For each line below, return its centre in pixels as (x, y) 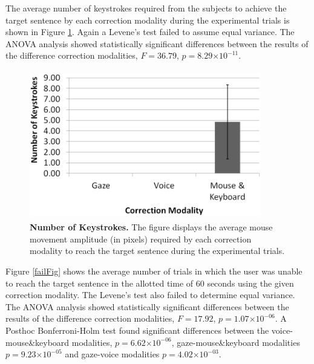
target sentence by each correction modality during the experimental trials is (148, 20)
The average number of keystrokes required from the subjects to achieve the (146, 8)
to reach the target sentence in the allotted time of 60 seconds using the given (150, 283)
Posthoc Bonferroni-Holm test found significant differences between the (137, 330)
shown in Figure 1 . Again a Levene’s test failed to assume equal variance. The (150, 32)
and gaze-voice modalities (112, 354)
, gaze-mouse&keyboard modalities (236, 342)
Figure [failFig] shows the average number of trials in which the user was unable (154, 271)
